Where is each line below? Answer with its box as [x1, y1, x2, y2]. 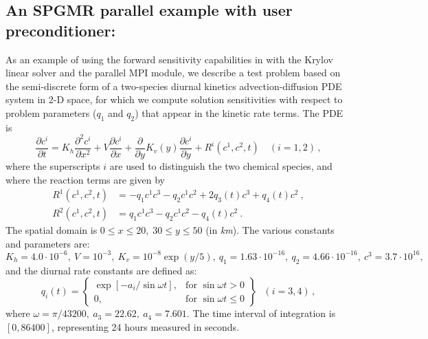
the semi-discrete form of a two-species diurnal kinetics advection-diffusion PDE [5, 78, 342, 93]
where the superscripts [5, 158, 100, 173]
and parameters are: [5, 236, 90, 250]
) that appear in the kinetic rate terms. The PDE [135, 105, 343, 120]
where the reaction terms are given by [5, 172, 165, 186]
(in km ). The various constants [205, 223, 335, 237]
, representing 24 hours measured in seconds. [51, 319, 240, 333]
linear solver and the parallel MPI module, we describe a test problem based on [5, 65, 341, 80]
